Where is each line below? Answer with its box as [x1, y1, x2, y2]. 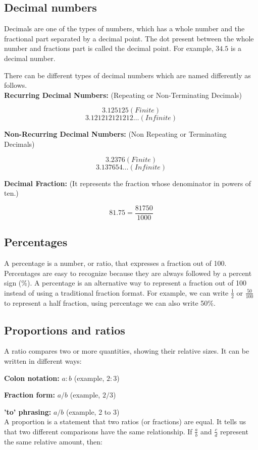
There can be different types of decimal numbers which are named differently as [4, 70, 251, 80]
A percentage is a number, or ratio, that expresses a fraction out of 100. [4, 258, 227, 268]
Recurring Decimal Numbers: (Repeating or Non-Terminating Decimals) [4, 89, 242, 100]
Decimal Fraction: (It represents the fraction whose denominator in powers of [4, 178, 251, 188]
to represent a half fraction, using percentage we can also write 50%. [4, 297, 216, 308]
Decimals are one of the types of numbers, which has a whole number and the [4, 23, 245, 34]
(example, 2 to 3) [66, 406, 120, 417]
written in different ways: [4, 356, 82, 366]
